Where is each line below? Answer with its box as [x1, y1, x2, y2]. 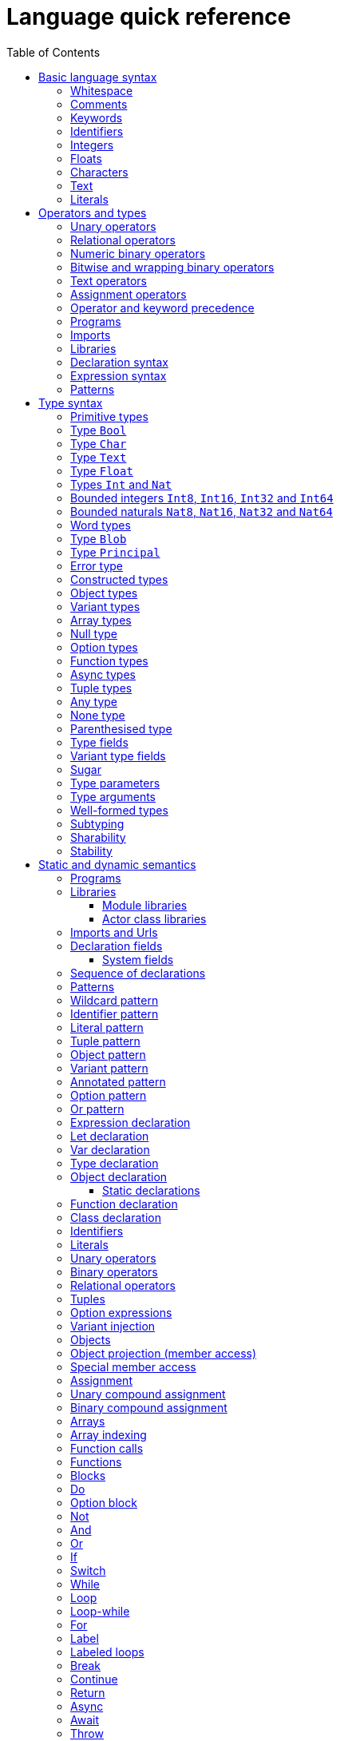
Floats [70, 151, 102, 165]
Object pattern [70, 1047, 146, 1061]
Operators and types [38, 205, 147, 220]
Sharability [70, 830, 126, 844]
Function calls [70, 1441, 144, 1455]
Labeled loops [70, 1644, 144, 1659]
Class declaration [70, 1210, 161, 1224]
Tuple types [70, 680, 132, 695]
